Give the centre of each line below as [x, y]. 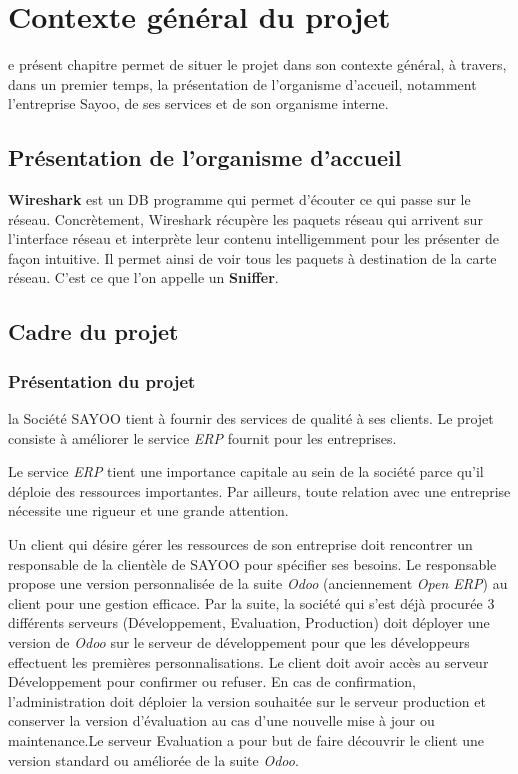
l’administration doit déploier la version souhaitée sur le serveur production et [247, 700]
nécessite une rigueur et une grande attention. [148, 510]
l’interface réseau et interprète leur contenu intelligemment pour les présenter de [253, 238]
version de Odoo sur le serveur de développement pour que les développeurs [239, 642]
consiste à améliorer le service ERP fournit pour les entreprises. [202, 437]
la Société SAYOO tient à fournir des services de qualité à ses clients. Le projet [251, 418]
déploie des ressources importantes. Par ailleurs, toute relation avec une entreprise [259, 490]
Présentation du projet [102, 380]
